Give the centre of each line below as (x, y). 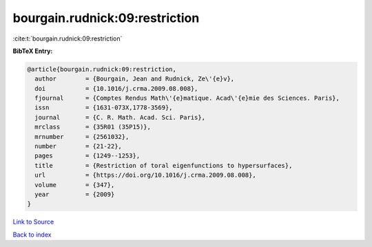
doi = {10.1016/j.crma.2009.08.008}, (116, 88)
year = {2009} (75, 194)
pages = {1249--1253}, (87, 156)
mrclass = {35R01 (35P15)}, (93, 127)
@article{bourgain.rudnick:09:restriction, (102, 69)
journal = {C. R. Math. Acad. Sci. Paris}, (120, 117)
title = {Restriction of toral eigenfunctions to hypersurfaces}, (164, 165)
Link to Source (33, 222)
